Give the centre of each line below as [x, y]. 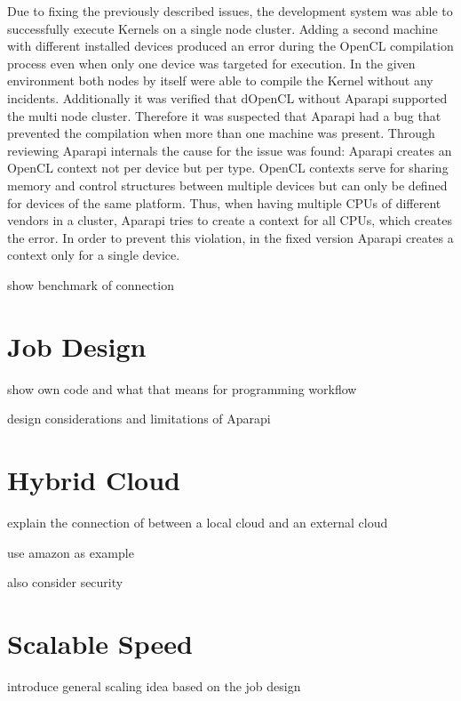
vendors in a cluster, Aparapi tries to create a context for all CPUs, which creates [230, 220]
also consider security [65, 582]
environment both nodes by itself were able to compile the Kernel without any [220, 81]
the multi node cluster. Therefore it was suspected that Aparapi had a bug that [224, 115]
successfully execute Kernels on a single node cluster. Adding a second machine [223, 28]
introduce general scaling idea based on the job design [154, 685]
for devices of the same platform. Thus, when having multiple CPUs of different [224, 202]
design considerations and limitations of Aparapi [139, 419]
